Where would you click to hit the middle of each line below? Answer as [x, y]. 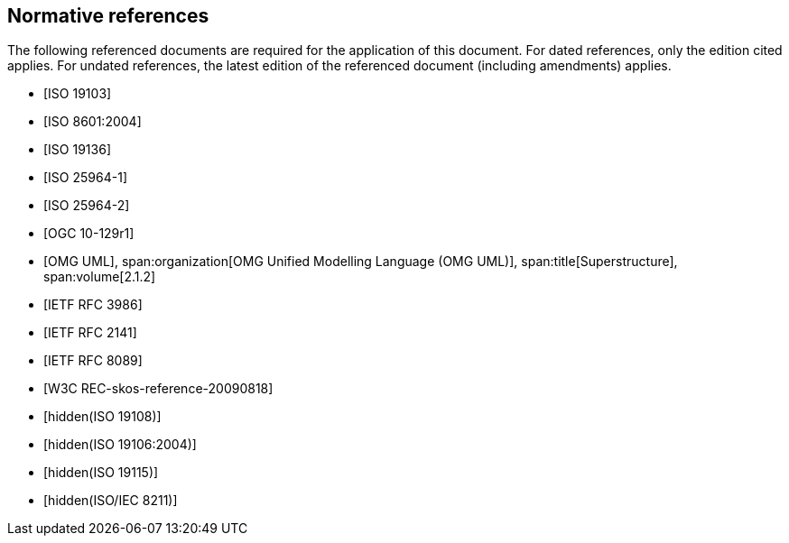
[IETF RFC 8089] [93, 361]
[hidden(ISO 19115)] [101, 473]
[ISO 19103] [78, 94]
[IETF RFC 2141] [90, 333]
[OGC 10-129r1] [89, 234]
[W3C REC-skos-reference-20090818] [158, 389]
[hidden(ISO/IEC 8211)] [111, 501]
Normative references [108, 16]
